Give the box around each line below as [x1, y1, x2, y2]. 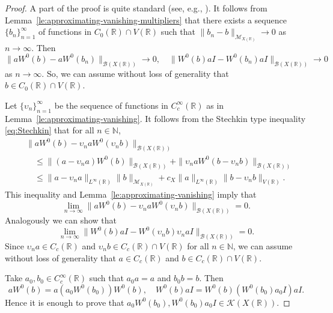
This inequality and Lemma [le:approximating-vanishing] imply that [5, 188, 257, 201]
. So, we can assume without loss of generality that [41, 67, 229, 79]
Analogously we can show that [5, 213, 117, 226]
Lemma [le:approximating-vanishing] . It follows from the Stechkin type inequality [5, 112, 306, 124]
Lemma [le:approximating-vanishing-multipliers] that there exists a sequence [5, 13, 287, 26]
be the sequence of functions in [54, 99, 168, 111]
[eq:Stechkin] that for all [5, 124, 94, 136]
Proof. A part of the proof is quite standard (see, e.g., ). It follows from [5, 2, 267, 14]
